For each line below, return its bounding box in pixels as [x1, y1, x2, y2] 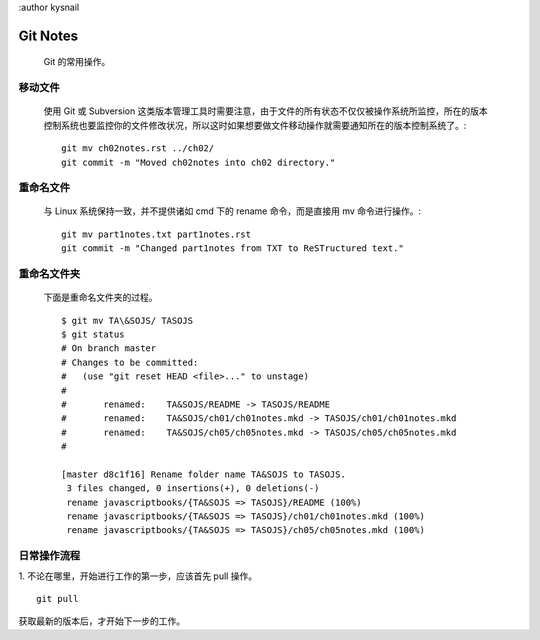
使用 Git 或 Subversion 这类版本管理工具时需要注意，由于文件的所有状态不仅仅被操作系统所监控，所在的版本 [43, 105, 489, 117]
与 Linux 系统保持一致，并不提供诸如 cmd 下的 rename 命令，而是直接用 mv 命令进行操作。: [43, 205, 422, 217]
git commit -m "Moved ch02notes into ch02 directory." [61, 156, 336, 168]
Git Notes [18, 27, 79, 44]
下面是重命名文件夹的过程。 [43, 291, 158, 304]
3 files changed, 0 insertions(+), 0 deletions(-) [66, 483, 320, 494]
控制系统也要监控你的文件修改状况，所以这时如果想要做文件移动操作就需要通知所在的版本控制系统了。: [43, 119, 467, 131]
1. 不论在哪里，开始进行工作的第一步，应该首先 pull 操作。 [18, 570, 258, 582]
